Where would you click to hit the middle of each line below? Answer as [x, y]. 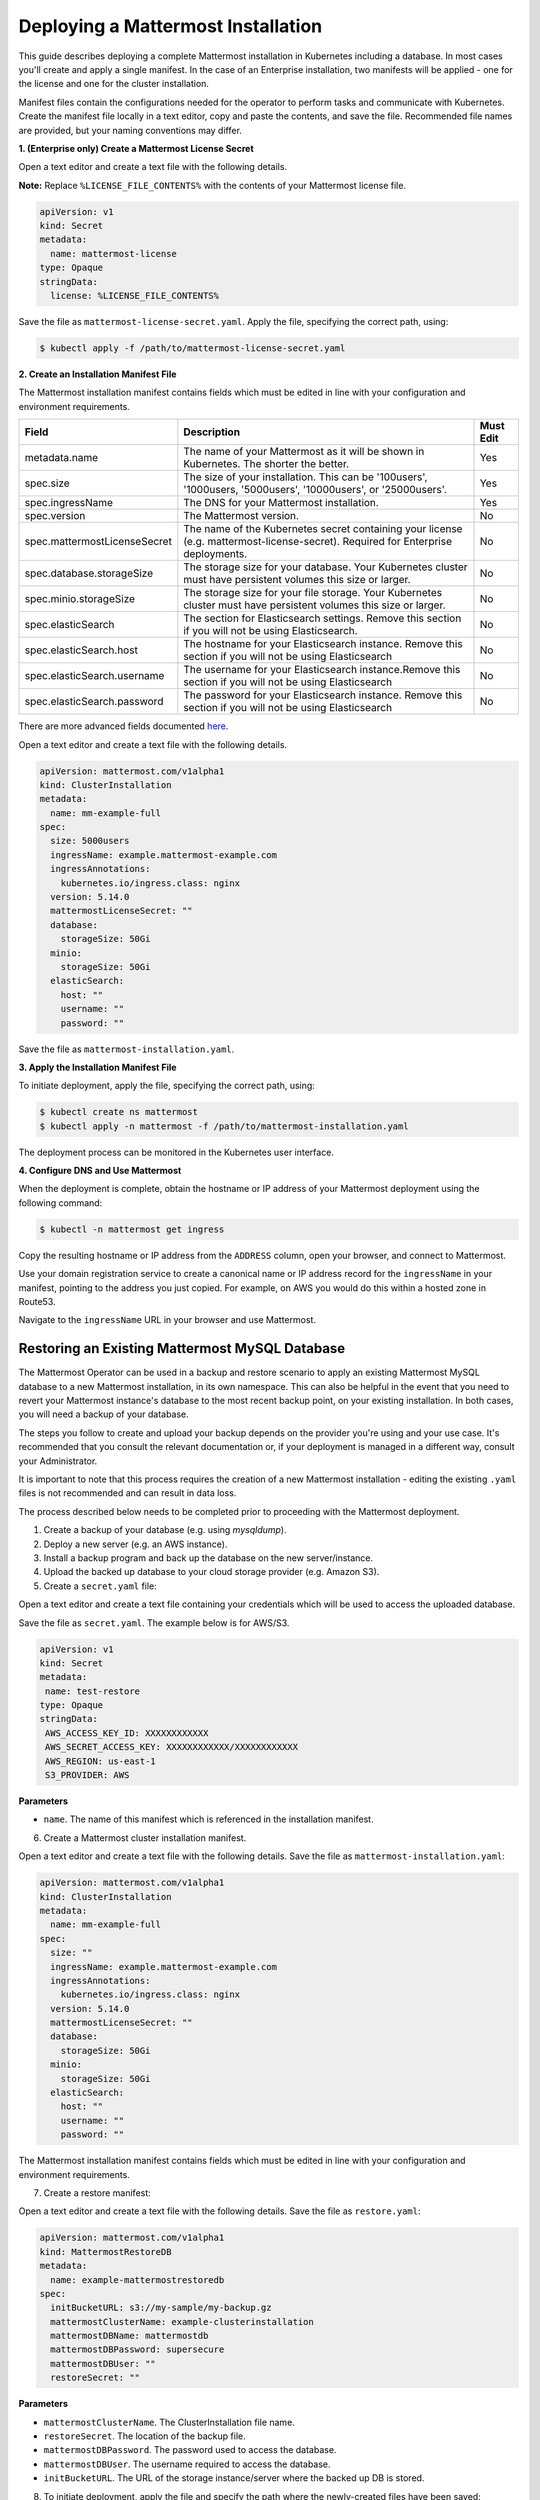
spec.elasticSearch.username [94, 676]
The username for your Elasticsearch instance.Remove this [322, 670]
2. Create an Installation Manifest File [97, 374]
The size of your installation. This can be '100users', [305, 477]
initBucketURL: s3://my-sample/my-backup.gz [161, 2308]
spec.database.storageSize [89, 573]
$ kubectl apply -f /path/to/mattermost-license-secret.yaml [192, 348]
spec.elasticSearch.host [81, 650]
